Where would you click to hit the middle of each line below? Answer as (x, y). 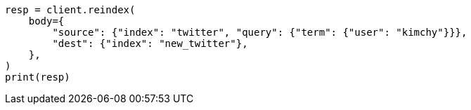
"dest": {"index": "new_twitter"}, (150, 43)
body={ (46, 21)
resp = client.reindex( (70, 10)
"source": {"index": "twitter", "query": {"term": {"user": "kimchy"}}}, (260, 32)
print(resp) (38, 77)
